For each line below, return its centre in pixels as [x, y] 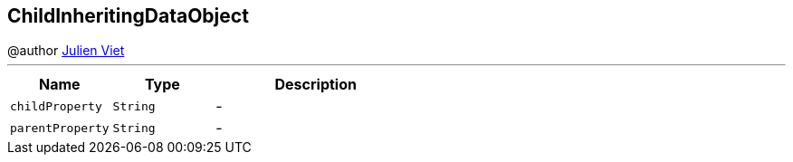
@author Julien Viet [66, 51]
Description [315, 85]
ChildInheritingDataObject [128, 16]
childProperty [56, 106]
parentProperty [60, 128]
